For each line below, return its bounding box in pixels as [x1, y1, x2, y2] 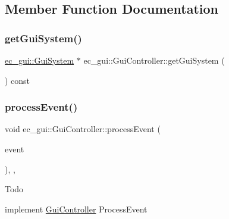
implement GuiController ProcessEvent [5, 202, 148, 215]
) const [5, 74, 30, 86]
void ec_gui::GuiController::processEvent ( [5, 123, 161, 135]
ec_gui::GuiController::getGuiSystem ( [83, 54, 225, 66]
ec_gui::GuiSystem [5, 54, 74, 66]
